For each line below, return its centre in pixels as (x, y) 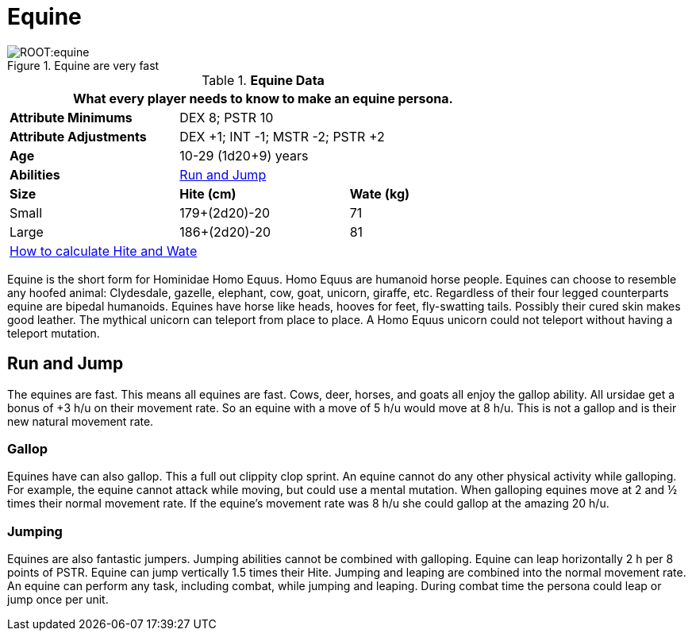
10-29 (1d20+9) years (244, 155)
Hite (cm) (208, 193)
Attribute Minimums (71, 117)
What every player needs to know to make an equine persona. (263, 98)
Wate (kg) (380, 193)
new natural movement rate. (81, 421)
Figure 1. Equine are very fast (83, 65)
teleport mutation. (54, 333)
